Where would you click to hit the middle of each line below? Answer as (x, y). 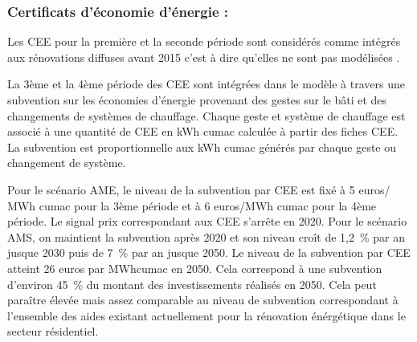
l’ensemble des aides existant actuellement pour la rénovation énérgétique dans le (206, 315)
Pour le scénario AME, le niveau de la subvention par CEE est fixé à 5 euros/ (199, 189)
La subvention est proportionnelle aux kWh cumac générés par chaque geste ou (202, 147)
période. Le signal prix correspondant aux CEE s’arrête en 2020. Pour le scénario (207, 221)
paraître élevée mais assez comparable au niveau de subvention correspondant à (203, 300)
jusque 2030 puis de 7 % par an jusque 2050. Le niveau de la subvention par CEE (209, 252)
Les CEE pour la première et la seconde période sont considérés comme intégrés (204, 41)
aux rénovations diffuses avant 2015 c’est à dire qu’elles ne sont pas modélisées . (204, 57)
